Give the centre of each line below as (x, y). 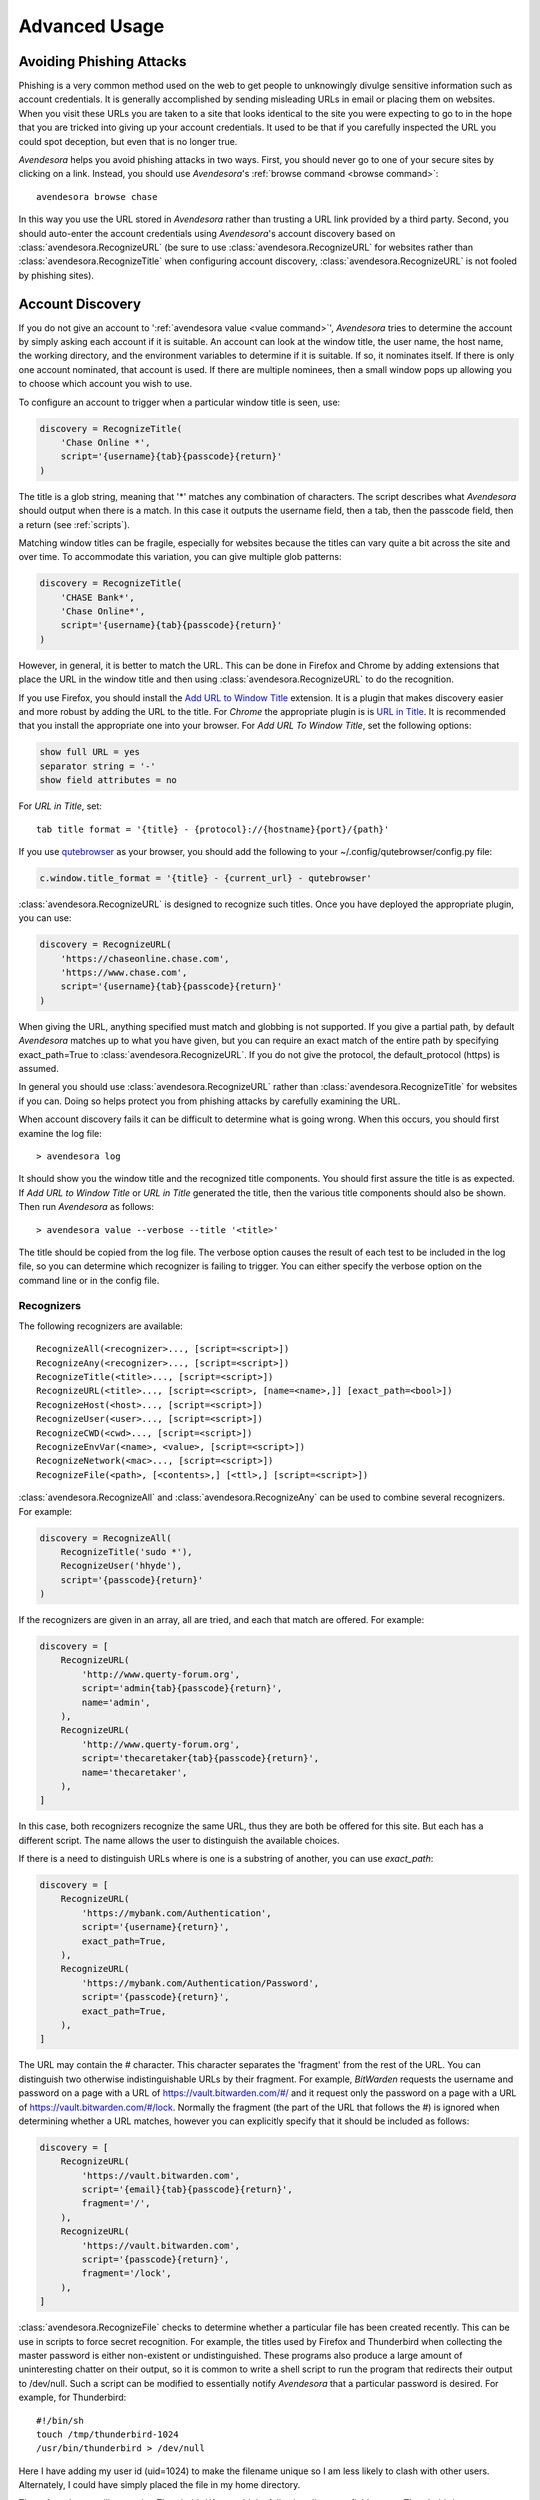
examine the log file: (60, 1133)
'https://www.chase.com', (124, 973)
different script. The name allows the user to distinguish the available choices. (179, 1840)
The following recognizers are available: (101, 1326)
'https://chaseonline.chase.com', (145, 958)
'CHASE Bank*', (97, 597)
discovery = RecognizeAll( (105, 1538)
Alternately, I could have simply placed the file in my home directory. (159, 2485)
